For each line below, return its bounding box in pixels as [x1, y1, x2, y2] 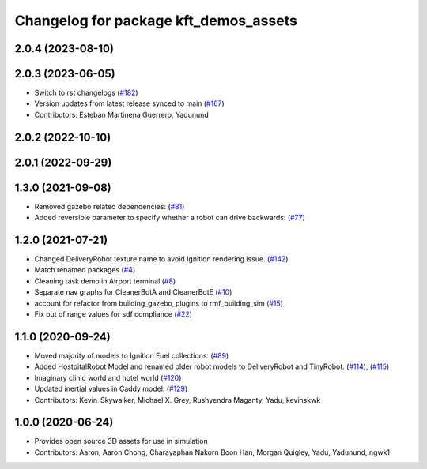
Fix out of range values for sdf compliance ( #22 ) [34, 310, 193, 319]
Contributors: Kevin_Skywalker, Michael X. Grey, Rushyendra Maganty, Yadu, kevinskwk [34, 395, 321, 404]
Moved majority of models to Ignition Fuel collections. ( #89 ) [34, 351, 229, 360]
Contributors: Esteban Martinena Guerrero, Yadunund [34, 110, 209, 119]
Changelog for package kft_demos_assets [14, 12, 298, 29]
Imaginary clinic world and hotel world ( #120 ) [34, 373, 182, 382]
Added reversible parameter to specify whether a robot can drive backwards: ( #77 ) [34, 213, 306, 223]
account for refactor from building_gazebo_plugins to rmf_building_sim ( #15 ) [34, 298, 284, 308]
